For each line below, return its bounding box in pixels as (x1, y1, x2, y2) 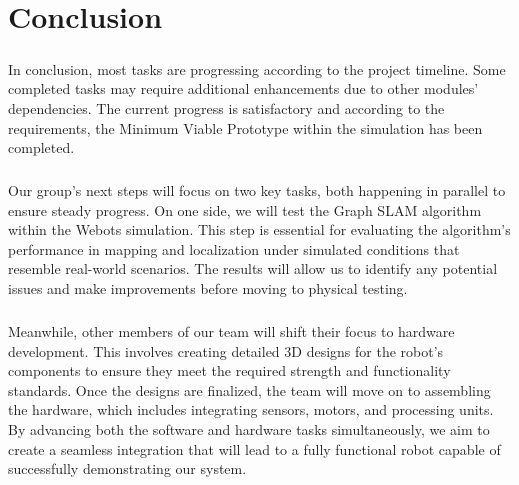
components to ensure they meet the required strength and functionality (8, 360, 451, 381)
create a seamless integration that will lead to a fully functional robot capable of (8, 438, 501, 459)
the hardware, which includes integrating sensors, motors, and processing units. (8, 399, 494, 420)
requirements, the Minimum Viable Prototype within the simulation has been (8, 117, 483, 138)
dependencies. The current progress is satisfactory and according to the (8, 97, 445, 118)
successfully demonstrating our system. (8, 458, 247, 479)
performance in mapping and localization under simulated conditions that (8, 238, 460, 259)
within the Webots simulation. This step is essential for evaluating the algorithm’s (8, 219, 511, 240)
